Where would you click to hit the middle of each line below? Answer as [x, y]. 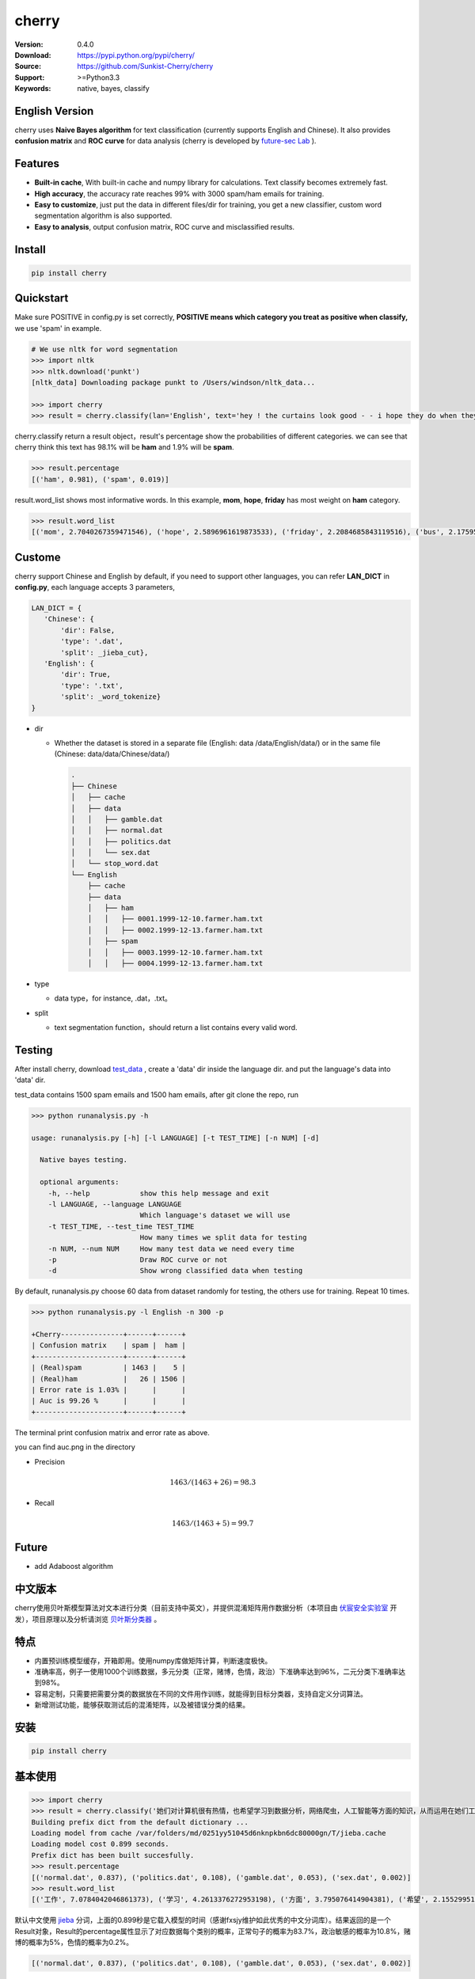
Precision [49, 1461]
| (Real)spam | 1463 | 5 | [108, 1368]
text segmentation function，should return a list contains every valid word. [176, 1027]
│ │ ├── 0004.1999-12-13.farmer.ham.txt [175, 963]
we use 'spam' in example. [58, 328]
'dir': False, [88, 630]
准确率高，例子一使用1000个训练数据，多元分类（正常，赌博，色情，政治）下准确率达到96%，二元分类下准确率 [217, 1671]
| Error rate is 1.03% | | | [108, 1390]
